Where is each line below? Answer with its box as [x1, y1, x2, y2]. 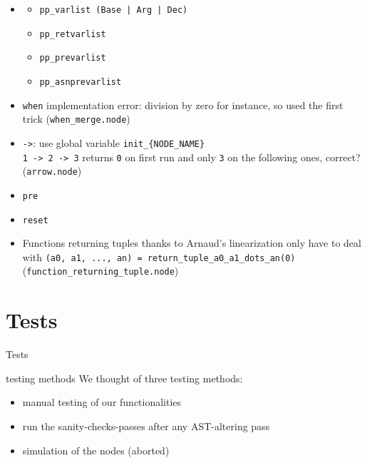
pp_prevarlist [39, 53, 106, 63]
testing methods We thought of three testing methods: [6, 370, 243, 385]
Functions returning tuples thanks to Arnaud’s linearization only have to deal [22, 235, 361, 250]
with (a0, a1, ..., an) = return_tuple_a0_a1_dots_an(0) [22, 249, 296, 264]
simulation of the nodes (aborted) [22, 442, 170, 457]
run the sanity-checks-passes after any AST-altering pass [22, 419, 270, 434]
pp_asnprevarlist [39, 76, 122, 87]
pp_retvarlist [39, 29, 106, 39]
